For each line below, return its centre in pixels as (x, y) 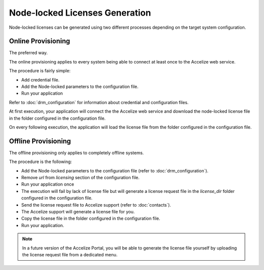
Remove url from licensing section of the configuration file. (80, 178)
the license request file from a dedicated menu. (70, 254)
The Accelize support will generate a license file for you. (78, 212)
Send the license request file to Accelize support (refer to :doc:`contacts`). (96, 205)
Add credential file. (40, 80)
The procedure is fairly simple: (40, 71)
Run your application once (48, 184)
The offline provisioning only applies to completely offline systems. (77, 153)
